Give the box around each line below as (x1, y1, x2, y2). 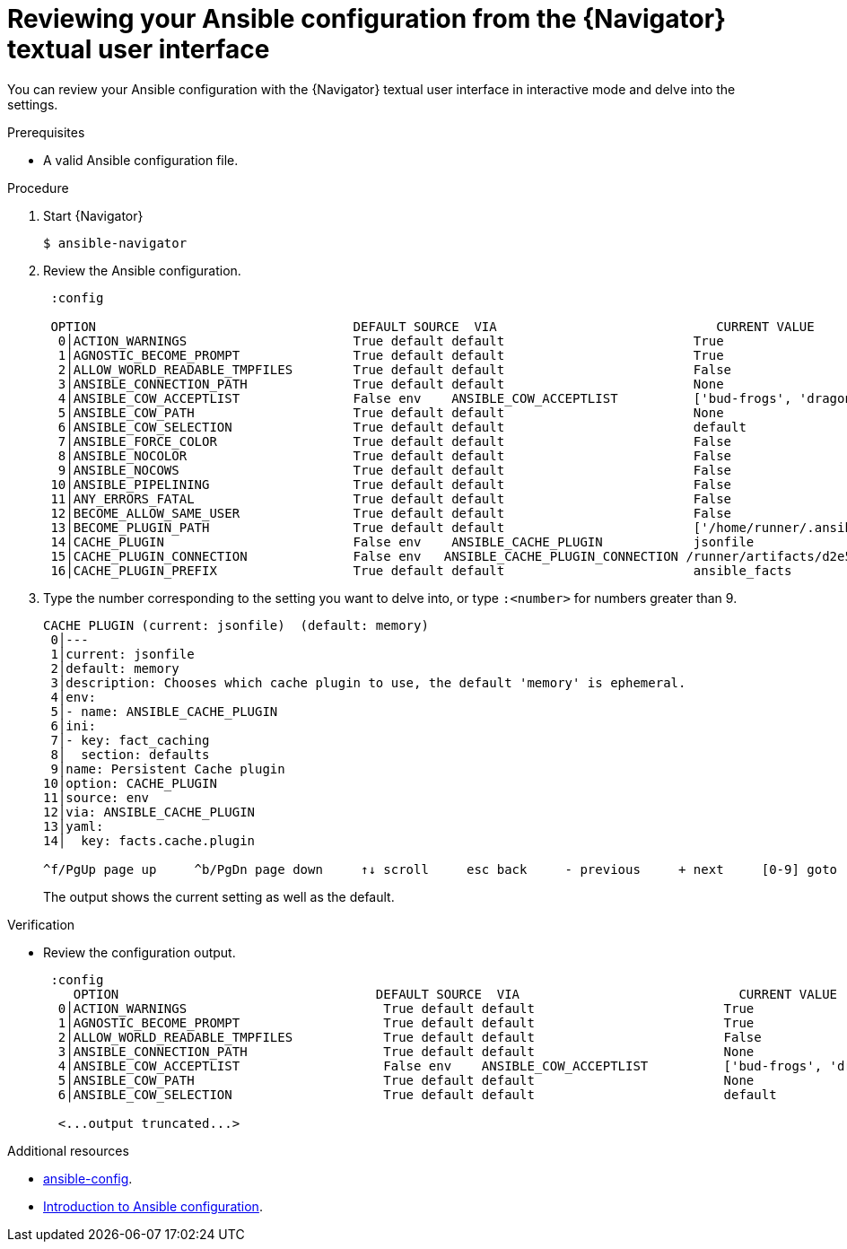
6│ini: (50, 718, 97, 733)
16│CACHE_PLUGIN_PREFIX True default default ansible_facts (50, 563, 792, 578)
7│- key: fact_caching (50, 732, 210, 747)
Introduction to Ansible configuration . (43, 1198, 263, 1214)
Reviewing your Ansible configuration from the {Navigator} (7, 4, 727, 34)
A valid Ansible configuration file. (43, 152, 239, 168)
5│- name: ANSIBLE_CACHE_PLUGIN (50, 703, 278, 719)
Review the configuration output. (43, 944, 236, 960)
